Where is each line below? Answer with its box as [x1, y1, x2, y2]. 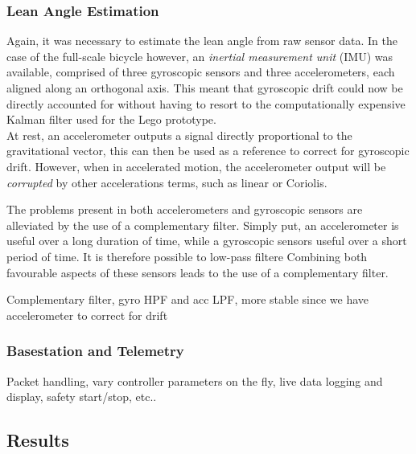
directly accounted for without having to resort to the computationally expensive [6, 95, 406, 112]
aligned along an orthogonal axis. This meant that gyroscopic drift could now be [6, 80, 403, 96]
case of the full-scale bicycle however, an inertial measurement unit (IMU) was [6, 47, 393, 64]
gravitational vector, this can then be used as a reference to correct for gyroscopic [6, 142, 410, 159]
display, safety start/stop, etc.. [6, 388, 157, 405]
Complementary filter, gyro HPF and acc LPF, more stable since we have [6, 291, 369, 308]
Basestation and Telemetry [6, 341, 184, 361]
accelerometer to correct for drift [6, 306, 168, 323]
